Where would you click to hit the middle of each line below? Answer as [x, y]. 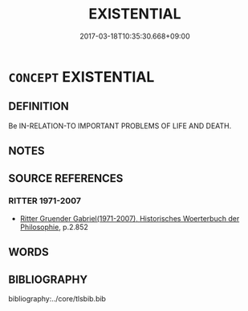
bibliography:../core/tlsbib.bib [57, 299]
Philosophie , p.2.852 [54, 227]
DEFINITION [39, 106]
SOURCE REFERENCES [66, 178]
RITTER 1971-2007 [45, 201]
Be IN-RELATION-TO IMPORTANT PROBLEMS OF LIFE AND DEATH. [120, 126]
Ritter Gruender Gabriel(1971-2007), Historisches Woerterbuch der [130, 218]
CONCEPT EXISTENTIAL [81, 77]
